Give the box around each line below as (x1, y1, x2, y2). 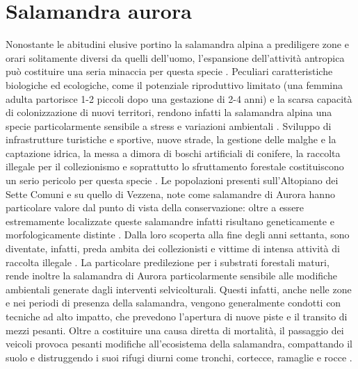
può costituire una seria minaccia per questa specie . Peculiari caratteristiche (6, 64, 333, 79)
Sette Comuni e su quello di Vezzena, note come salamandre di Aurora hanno (6, 186, 335, 201)
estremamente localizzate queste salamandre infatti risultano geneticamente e (6, 213, 334, 228)
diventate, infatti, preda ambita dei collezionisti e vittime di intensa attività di (6, 241, 340, 256)
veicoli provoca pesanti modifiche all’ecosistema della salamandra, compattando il (6, 336, 352, 351)
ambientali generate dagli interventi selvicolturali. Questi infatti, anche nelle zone (6, 281, 352, 296)
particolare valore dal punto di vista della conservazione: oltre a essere (6, 200, 304, 215)
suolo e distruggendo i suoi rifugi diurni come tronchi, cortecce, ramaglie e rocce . (6, 350, 352, 364)
